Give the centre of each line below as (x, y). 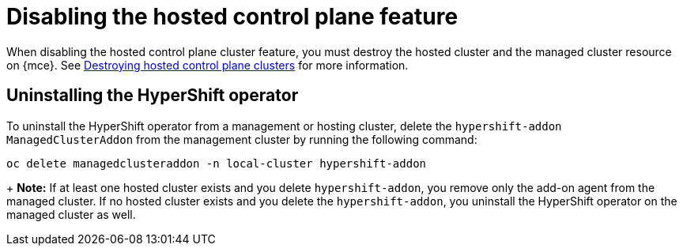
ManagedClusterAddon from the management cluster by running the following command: (242, 139)
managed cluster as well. (71, 214)
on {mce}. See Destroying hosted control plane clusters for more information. (208, 65)
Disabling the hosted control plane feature (232, 17)
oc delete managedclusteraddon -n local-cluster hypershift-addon (217, 163)
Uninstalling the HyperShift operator (153, 96)
